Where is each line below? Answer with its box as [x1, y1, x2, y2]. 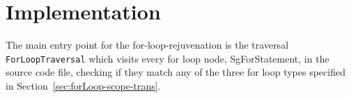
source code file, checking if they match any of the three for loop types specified [6, 65, 345, 79]
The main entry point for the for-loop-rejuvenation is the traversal [6, 38, 289, 52]
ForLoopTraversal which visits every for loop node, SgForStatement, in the [6, 51, 329, 65]
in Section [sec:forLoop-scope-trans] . [6, 78, 161, 92]
